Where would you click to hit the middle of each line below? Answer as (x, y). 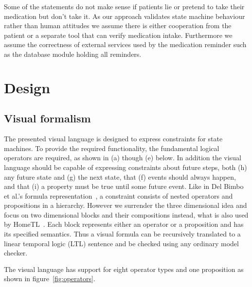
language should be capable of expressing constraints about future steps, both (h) (126, 167)
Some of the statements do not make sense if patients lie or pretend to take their (124, 6)
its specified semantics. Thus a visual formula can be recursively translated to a (122, 234)
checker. (16, 253)
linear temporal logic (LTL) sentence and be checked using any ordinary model (121, 243)
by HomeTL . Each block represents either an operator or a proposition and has (124, 224)
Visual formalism (47, 118)
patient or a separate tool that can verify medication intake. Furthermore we (118, 35)
